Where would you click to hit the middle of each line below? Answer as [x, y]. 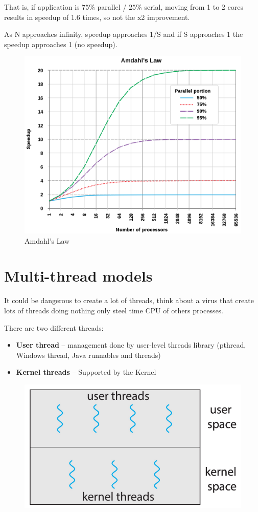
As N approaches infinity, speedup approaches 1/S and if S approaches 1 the [124, 34]
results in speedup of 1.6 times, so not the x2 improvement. [97, 17]
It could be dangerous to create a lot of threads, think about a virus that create [129, 300]
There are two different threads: [54, 327]
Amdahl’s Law [47, 240]
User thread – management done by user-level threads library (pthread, [131, 345]
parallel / [112, 7]
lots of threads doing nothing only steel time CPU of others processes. [114, 310]
